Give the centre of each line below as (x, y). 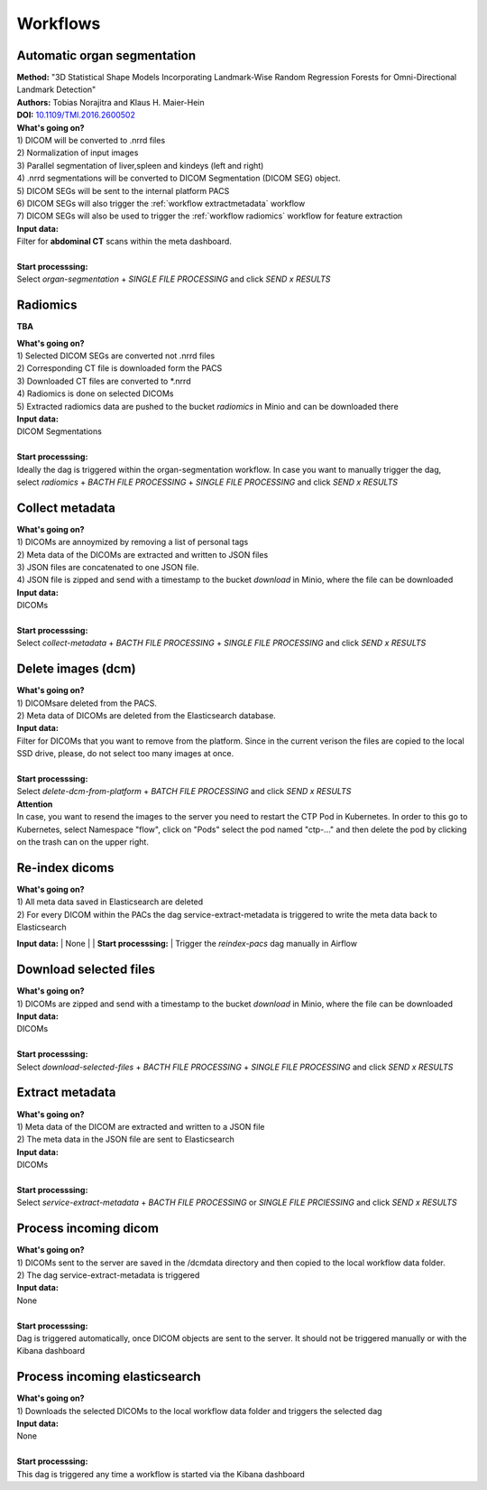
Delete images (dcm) (76, 669)
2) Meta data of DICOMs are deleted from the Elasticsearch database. (147, 716)
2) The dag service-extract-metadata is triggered (108, 1275)
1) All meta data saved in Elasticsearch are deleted (110, 902)
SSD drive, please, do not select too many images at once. (125, 754)
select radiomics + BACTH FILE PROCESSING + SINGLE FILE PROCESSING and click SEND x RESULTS (207, 482)
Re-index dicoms (65, 868)
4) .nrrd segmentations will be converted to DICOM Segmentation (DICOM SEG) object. (179, 178)
